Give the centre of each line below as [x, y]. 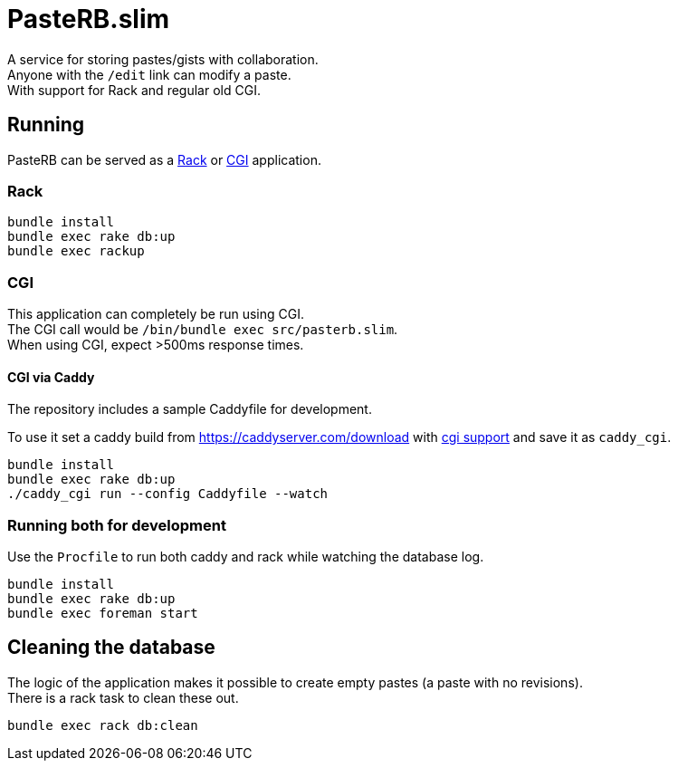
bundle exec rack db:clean [103, 725]
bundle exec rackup [76, 251]
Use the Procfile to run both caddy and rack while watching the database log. [246, 557]
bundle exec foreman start [103, 614]
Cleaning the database [111, 648]
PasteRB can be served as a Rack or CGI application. [164, 159]
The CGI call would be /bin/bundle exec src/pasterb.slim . [203, 330]
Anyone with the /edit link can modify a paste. [149, 74]
